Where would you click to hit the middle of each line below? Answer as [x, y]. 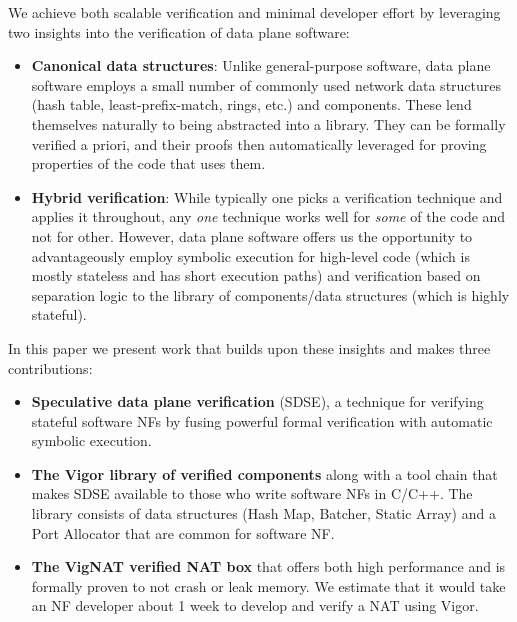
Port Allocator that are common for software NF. [183, 532]
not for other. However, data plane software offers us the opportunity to [252, 235]
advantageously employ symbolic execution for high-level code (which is [250, 255]
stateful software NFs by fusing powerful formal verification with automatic [262, 420]
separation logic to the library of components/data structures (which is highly [270, 294]
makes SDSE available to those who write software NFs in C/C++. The [252, 493]
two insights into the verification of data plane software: [179, 31]
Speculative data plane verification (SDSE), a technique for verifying [257, 401]
